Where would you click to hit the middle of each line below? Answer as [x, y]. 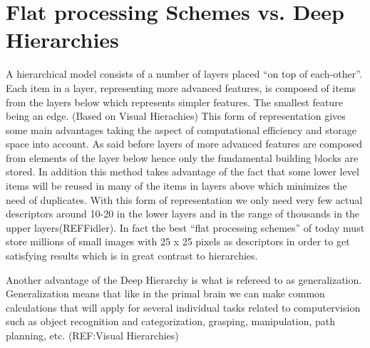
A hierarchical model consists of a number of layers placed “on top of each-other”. [184, 74]
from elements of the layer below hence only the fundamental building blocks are [182, 157]
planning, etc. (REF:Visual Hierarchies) [92, 335]
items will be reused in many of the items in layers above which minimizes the [176, 186]
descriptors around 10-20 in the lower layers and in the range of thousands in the [183, 214]
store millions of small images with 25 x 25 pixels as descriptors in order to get [178, 241]
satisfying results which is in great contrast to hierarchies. [132, 256]
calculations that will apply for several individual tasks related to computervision [183, 307]
